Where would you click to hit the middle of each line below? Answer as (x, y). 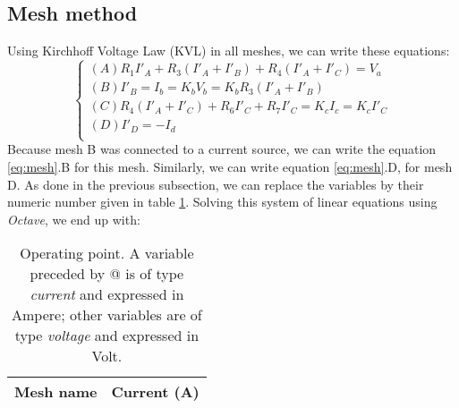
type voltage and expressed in (107, 336)
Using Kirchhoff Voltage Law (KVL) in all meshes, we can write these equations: (229, 51)
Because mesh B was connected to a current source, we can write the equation (222, 149)
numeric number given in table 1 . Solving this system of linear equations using (222, 202)
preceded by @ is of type (107, 274)
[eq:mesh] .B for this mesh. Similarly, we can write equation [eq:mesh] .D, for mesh (230, 167)
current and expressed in (107, 294)
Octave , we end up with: (74, 219)
